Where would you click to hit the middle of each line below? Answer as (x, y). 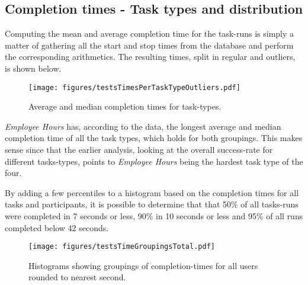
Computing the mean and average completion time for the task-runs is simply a (150, 33)
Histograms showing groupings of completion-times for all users (143, 265)
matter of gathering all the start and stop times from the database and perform (149, 45)
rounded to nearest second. (77, 277)
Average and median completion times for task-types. (125, 106)
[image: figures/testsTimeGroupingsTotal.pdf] (122, 247)
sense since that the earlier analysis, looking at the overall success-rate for (139, 150)
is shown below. (33, 68)
